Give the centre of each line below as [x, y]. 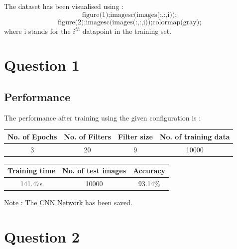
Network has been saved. [95, 202]
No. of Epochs [32, 136]
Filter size [135, 136]
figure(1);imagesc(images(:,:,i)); [129, 15]
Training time [32, 171]
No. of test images [94, 171]
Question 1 [42, 65]
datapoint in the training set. [127, 31]
